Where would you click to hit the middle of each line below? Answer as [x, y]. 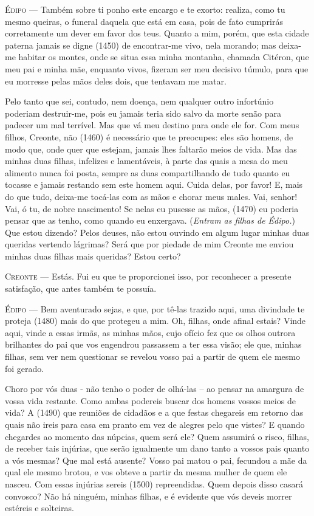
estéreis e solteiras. [39, 508]
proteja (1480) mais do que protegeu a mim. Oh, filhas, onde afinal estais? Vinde [155, 321]
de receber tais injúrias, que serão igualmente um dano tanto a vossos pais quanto [157, 448]
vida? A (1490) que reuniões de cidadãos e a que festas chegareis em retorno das [154, 412]
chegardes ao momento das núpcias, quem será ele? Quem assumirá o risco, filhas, [157, 436]
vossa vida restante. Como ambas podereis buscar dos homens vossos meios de [150, 400]
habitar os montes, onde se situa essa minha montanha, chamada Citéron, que [164, 57]
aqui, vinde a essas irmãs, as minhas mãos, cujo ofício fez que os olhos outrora [150, 332]
